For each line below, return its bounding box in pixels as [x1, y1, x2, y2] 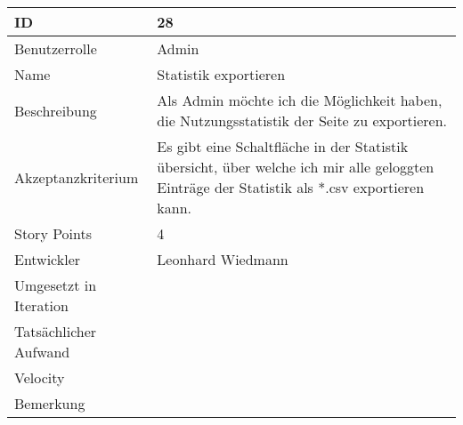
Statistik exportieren [157, 64, 286, 84]
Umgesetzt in [14, 275, 97, 295]
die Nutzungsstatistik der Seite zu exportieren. [157, 110, 448, 131]
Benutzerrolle [14, 38, 97, 59]
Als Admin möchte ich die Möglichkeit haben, [157, 90, 443, 110]
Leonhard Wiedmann [157, 249, 288, 269]
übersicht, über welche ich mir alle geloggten [157, 156, 435, 177]
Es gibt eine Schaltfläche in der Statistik [157, 136, 409, 156]
